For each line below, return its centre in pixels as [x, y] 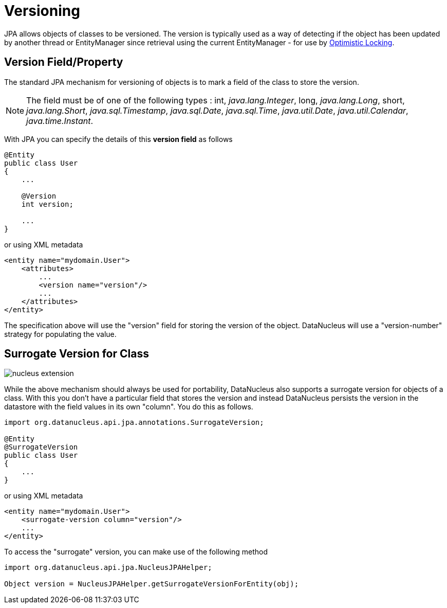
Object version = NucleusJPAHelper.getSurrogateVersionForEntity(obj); [152, 584]
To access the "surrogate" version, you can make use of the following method [136, 552]
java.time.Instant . [60, 121]
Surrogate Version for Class [77, 354]
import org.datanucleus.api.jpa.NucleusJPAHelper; [108, 568]
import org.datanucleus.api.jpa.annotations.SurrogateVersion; [134, 423]
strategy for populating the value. [60, 334]
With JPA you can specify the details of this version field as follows [118, 139]
